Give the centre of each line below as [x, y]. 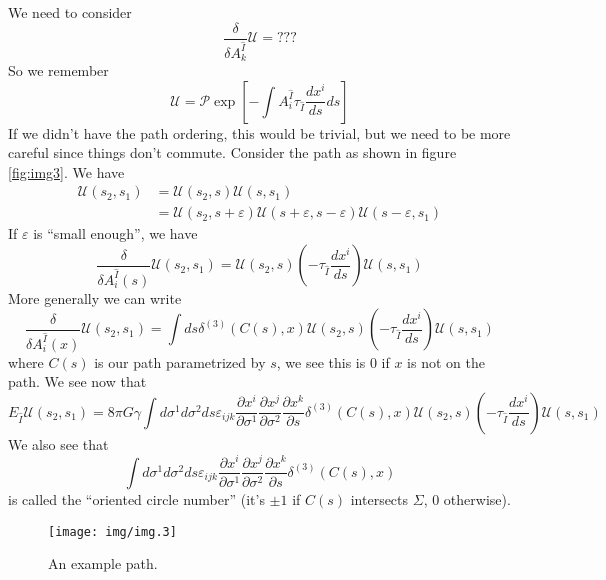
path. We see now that [77, 381]
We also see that [58, 443]
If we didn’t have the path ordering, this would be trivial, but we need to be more [259, 132]
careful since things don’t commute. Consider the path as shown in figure [232, 152]
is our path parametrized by [180, 361]
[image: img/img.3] [112, 531]
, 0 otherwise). [467, 498]
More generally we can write [95, 297]
